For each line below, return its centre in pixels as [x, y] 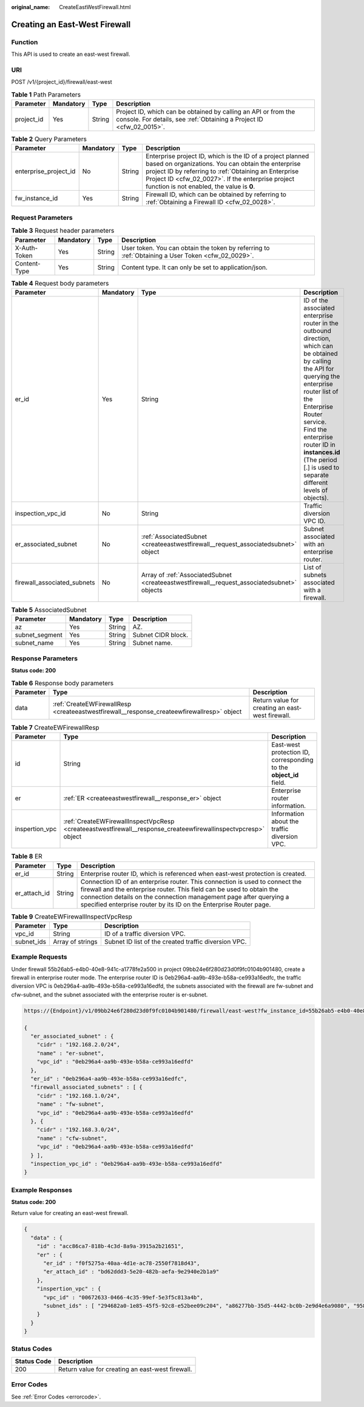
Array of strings [75, 942]
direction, [317, 338]
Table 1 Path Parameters [46, 94]
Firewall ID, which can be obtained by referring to [216, 194]
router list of [321, 391]
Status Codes [32, 1349]
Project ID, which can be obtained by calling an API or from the [206, 112]
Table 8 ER [27, 857]
